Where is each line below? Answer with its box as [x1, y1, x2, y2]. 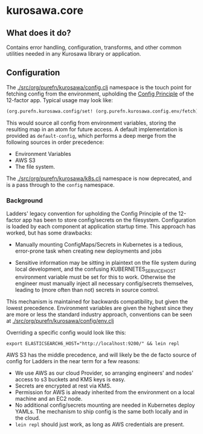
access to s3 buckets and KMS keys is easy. [14, 375, 126, 383]
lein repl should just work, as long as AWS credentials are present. [14, 421, 185, 428]
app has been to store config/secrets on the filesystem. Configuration [22, 216, 196, 224]
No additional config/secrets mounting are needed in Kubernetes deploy [14, 401, 195, 409]
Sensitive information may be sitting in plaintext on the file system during [14, 259, 196, 266]
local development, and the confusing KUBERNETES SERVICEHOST [14, 265, 176, 274]
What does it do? [6, 28, 71, 38]
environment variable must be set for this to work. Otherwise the [14, 273, 176, 280]
